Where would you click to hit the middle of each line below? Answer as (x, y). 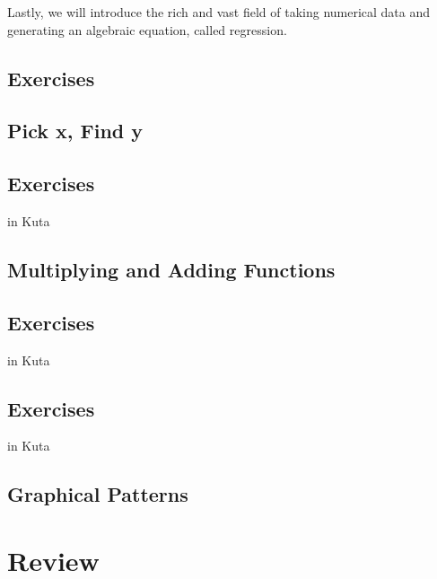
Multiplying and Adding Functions (171, 269)
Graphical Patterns (98, 494)
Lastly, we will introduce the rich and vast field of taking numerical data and (219, 12)
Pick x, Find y (75, 131)
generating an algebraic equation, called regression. (147, 29)
